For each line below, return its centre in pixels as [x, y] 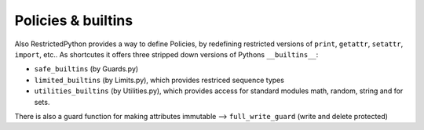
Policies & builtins [74, 20]
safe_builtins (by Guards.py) [86, 69]
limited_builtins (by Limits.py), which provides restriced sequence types [159, 80]
